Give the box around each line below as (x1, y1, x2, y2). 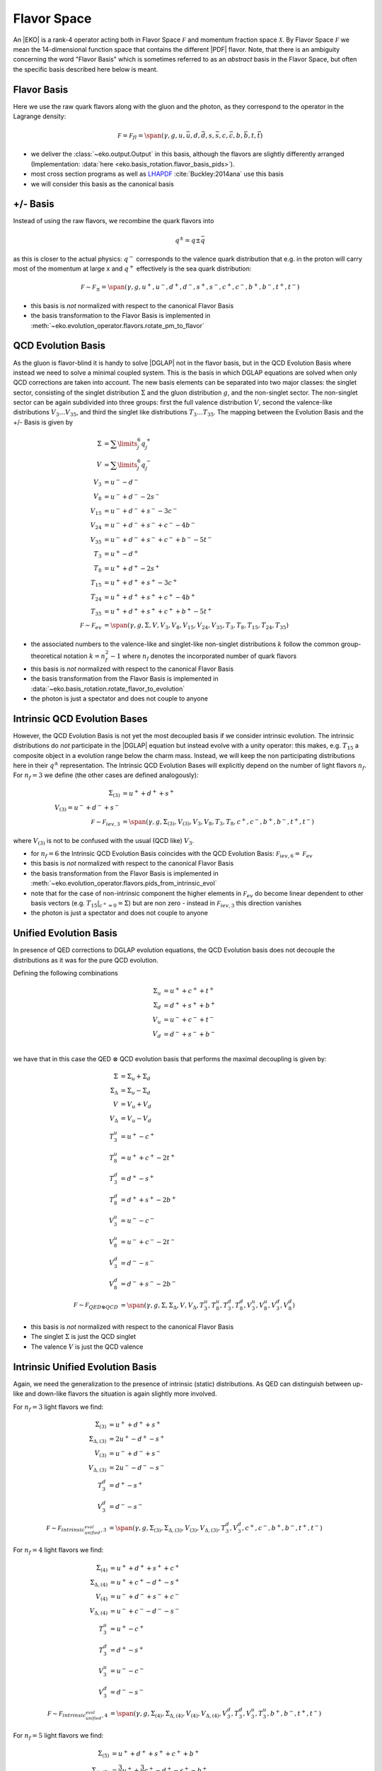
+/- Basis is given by (13, 418, 74, 426)
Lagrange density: (13, 112, 66, 120)
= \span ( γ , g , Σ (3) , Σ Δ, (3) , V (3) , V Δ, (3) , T (108, 1524, 226, 1534)
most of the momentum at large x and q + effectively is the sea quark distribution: (13, 264, 252, 273)
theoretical (30, 652, 62, 660)
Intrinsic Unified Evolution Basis (13, 1361, 157, 1373)
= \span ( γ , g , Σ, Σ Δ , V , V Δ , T (120, 1301, 204, 1311)
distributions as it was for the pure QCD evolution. (13, 956, 158, 964)
